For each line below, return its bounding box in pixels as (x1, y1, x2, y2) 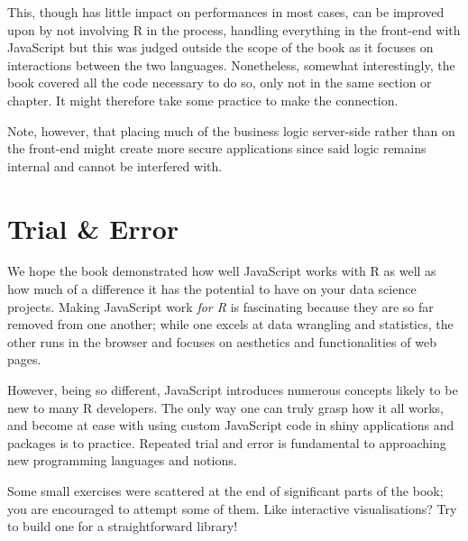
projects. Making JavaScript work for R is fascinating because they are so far (7, 297, 434, 316)
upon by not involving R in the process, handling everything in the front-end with (7, 20, 461, 39)
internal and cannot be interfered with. (7, 156, 223, 175)
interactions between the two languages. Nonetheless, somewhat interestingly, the (7, 55, 455, 74)
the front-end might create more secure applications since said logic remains (7, 139, 427, 158)
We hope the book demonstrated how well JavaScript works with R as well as (7, 261, 436, 280)
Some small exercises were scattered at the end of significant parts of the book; (7, 481, 444, 500)
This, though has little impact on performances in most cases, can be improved (7, 3, 445, 21)
